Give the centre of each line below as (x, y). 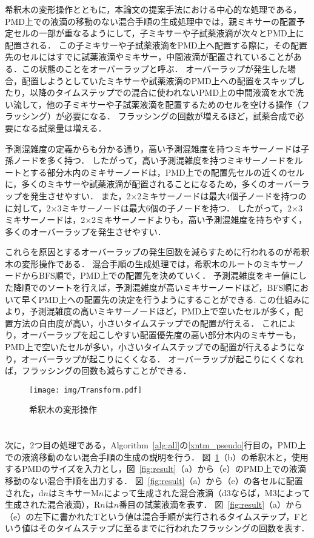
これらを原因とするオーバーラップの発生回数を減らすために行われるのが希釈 (157, 252)
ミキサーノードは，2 (45, 220)
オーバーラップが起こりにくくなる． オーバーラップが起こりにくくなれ (162, 358)
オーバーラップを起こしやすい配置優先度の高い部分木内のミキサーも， (161, 335)
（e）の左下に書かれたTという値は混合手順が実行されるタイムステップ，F (152, 516)
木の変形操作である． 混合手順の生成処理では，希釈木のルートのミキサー (150, 263)
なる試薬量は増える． (64, 128)
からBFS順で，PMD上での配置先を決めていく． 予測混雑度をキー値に (160, 275)
